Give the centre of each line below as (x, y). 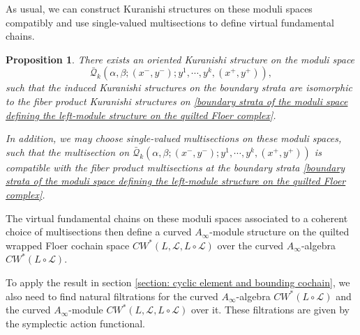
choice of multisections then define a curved (99, 232)
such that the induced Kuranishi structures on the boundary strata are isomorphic (179, 87)
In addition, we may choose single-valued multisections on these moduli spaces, (174, 138)
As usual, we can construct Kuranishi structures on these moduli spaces (159, 8)
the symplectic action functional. (75, 323)
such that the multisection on (68, 151)
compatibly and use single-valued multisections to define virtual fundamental (170, 22)
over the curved (250, 245)
